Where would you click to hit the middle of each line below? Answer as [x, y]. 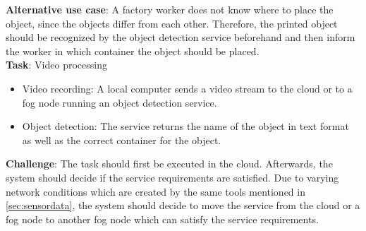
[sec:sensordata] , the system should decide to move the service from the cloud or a [183, 205]
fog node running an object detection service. [120, 102]
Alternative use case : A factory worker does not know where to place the [170, 9]
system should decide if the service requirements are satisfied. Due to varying [172, 177]
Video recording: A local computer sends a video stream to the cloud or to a [187, 88]
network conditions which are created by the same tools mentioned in [155, 191]
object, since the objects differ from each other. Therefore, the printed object [172, 23]
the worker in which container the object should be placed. [133, 51]
